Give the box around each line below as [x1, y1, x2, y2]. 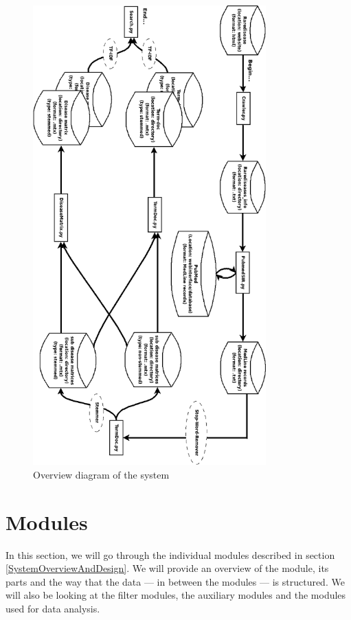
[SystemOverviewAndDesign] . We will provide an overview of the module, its [5, 561, 329, 575]
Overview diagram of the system [33, 467, 170, 481]
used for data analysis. [5, 601, 100, 615]
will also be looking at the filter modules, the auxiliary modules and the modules [5, 588, 346, 602]
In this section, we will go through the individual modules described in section [5, 547, 335, 562]
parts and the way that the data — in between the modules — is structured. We [5, 574, 345, 588]
